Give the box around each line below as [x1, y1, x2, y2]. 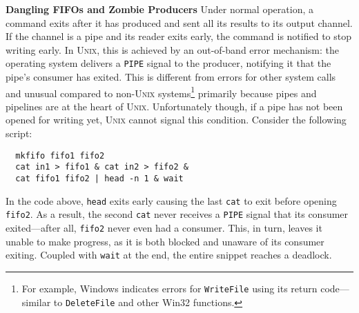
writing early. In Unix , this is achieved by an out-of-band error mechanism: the [6, 42, 340, 57]
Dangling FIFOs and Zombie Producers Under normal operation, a [6, 2, 313, 16]
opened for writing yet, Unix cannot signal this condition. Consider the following [6, 112, 347, 127]
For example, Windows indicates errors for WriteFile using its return [21, 281, 318, 295]
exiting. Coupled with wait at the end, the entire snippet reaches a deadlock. [6, 248, 332, 262]
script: [6, 126, 32, 141]
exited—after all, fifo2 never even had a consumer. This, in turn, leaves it [6, 220, 322, 234]
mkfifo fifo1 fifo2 [15, 150, 105, 161]
